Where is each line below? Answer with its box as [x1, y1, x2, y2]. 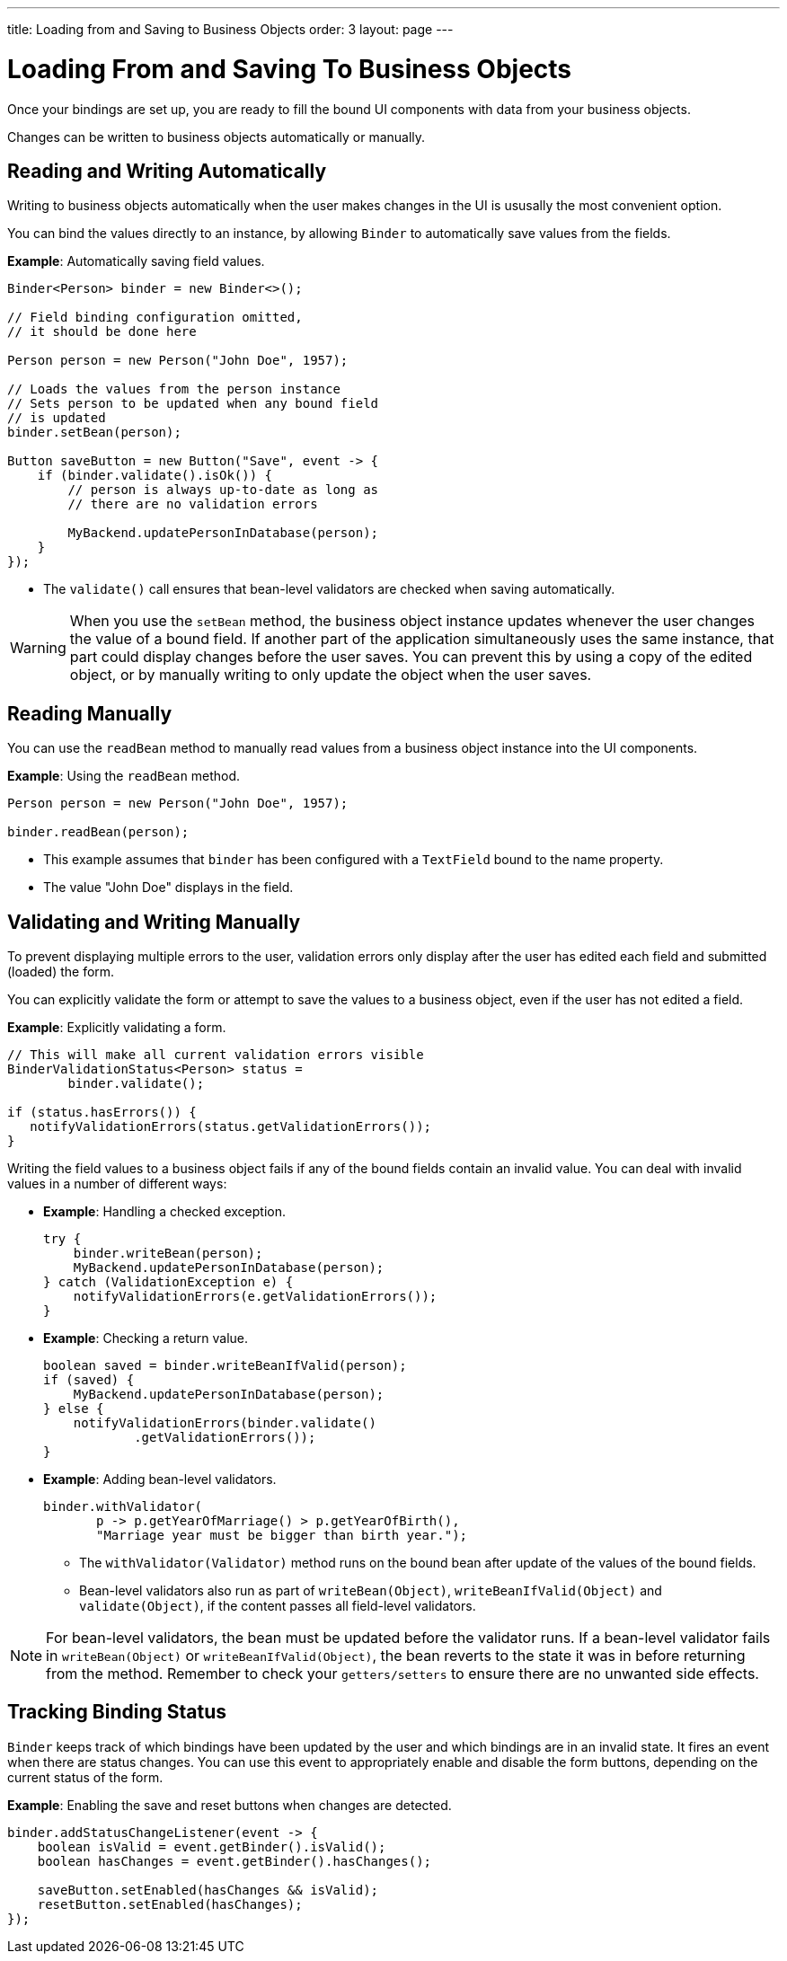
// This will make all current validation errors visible [7, 1047, 424, 1063]
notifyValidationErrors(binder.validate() [73, 1416, 376, 1431]
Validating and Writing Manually [7, 910, 301, 933]
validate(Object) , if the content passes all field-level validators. [79, 1598, 476, 1614]
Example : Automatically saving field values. [7, 253, 265, 269]
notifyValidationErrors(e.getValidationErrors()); [73, 1289, 438, 1304]
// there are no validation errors [67, 497, 318, 512]
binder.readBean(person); [7, 825, 190, 840]
